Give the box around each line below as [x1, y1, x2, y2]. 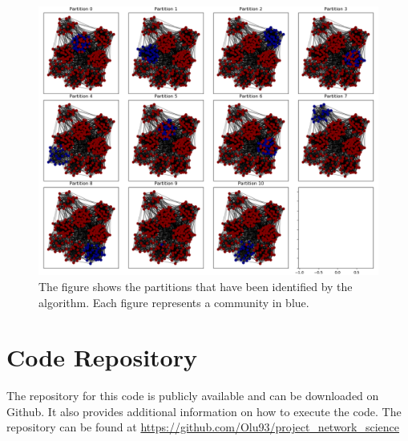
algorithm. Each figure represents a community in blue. [38, 293, 309, 310]
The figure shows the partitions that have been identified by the [38, 277, 353, 294]
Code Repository [6, 341, 197, 374]
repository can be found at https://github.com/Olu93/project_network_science [6, 419, 400, 435]
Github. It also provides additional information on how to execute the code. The [6, 403, 402, 419]
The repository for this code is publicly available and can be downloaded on [6, 387, 379, 404]
